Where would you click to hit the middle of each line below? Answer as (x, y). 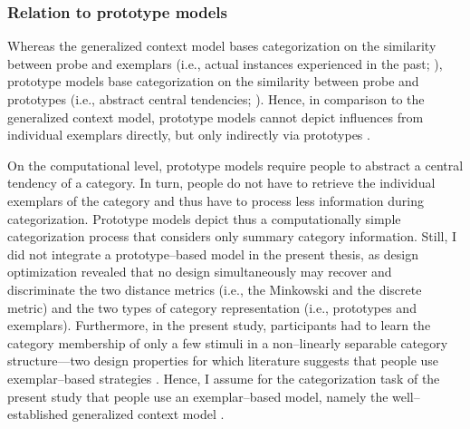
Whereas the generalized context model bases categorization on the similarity (222, 46)
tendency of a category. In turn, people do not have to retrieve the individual (221, 183)
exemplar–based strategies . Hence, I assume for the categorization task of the (224, 378)
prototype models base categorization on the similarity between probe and (213, 81)
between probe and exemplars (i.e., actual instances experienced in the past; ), (225, 63)
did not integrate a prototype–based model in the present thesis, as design (213, 253)
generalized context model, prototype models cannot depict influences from (216, 117)
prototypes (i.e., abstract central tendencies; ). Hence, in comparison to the (216, 99)
